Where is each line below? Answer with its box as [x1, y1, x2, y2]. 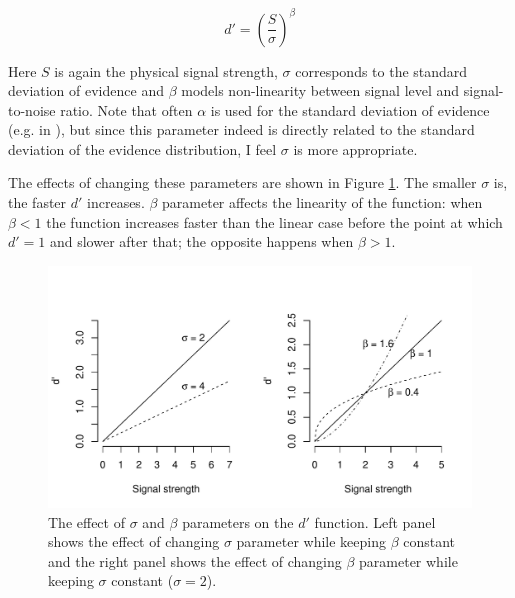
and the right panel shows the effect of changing [48, 550, 342, 571]
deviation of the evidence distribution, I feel [8, 138, 277, 159]
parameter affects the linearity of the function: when [162, 192, 483, 213]
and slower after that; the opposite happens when [49, 231, 354, 252]
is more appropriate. [293, 138, 418, 159]
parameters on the [182, 511, 294, 532]
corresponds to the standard [295, 60, 468, 81]
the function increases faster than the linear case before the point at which [46, 211, 503, 232]
